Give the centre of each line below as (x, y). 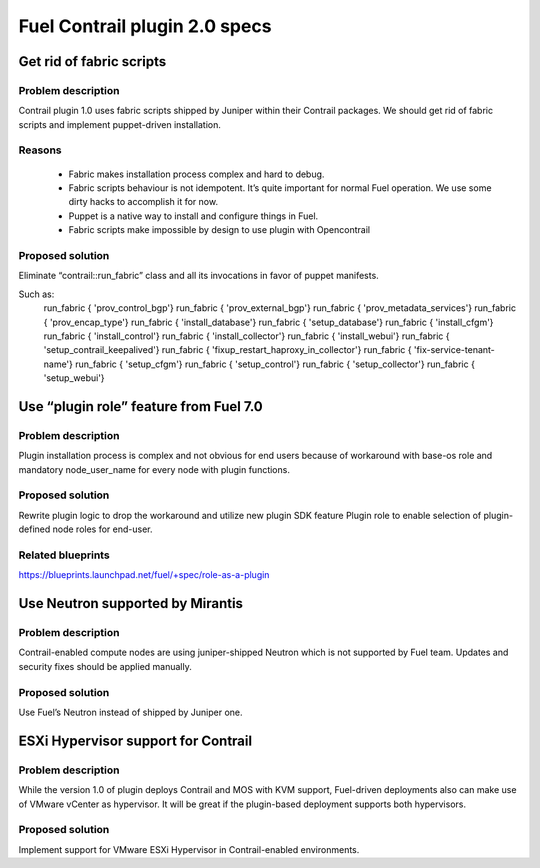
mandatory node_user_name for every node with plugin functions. (154, 469)
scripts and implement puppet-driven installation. (120, 124)
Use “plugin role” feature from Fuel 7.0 (141, 406)
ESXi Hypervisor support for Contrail (135, 740)
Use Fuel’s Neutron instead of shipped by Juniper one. (131, 712)
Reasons (40, 150)
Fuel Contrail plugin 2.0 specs (145, 26)
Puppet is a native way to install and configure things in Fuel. (193, 216)
